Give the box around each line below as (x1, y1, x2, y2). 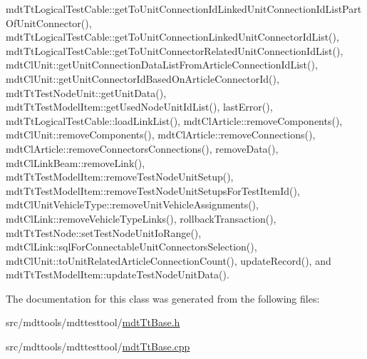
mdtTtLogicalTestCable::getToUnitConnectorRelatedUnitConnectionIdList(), (6, 43, 343, 58)
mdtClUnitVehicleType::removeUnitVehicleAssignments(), (6, 197, 259, 212)
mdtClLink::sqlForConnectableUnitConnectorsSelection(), (6, 239, 257, 254)
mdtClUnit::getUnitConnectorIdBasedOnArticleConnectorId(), (6, 71, 279, 86)
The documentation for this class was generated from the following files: (6, 290, 320, 305)
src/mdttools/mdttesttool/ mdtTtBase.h (6, 315, 180, 330)
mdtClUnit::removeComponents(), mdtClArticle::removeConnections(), (6, 127, 316, 142)
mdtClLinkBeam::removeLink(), (6, 155, 145, 170)
